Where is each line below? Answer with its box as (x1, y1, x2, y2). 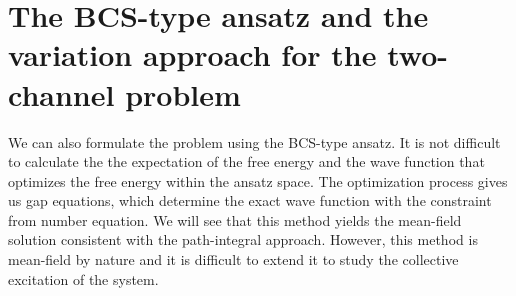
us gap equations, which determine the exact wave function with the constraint (8, 190, 492, 211)
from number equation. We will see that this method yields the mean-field (8, 209, 462, 230)
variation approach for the (8, 34, 377, 75)
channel (8, 73, 115, 114)
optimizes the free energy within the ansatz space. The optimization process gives (8, 170, 508, 191)
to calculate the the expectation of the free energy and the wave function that (8, 151, 485, 172)
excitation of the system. (8, 268, 159, 289)
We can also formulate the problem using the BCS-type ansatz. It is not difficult (8, 131, 501, 152)
